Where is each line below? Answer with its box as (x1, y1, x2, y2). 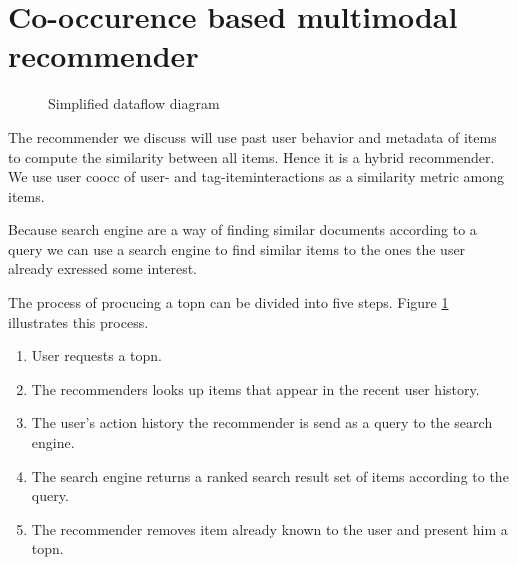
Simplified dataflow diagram (48, 93, 220, 114)
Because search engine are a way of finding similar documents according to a (8, 219, 477, 240)
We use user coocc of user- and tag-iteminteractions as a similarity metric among (8, 166, 505, 187)
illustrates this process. (8, 311, 149, 332)
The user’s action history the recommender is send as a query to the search (31, 412, 493, 433)
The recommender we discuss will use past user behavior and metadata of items (8, 126, 497, 147)
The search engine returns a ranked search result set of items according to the (31, 465, 509, 486)
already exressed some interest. (8, 258, 197, 279)
